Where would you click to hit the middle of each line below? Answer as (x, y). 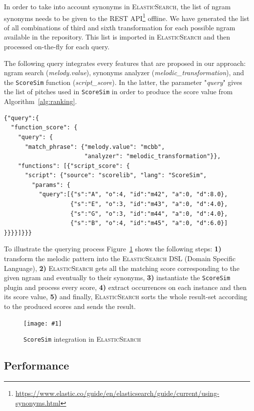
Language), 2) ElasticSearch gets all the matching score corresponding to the (122, 268)
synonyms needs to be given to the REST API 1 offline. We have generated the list (127, 17)
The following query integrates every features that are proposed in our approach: (125, 63)
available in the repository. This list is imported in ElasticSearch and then (117, 37)
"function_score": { (44, 128)
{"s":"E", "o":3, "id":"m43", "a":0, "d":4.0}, (149, 204)
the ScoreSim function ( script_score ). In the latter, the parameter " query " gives (123, 82)
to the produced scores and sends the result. (70, 306)
